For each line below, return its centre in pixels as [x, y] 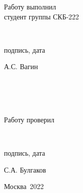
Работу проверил [29, 119]
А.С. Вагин [21, 66]
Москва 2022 [24, 186]
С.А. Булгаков [25, 169]
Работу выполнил [30, 6]
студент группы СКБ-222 [41, 16]
